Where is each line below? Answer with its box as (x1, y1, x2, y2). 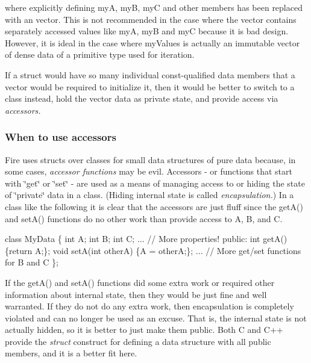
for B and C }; (5, 256, 58, 268)
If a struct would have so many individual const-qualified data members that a (5, 68, 295, 81)
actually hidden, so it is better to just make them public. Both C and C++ (5, 323, 283, 336)
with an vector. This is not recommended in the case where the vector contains (5, 13, 297, 25)
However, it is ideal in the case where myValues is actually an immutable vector (5, 36, 300, 49)
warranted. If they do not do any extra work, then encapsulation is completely (5, 300, 294, 312)
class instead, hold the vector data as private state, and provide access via (5, 92, 278, 105)
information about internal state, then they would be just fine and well (5, 288, 267, 300)
